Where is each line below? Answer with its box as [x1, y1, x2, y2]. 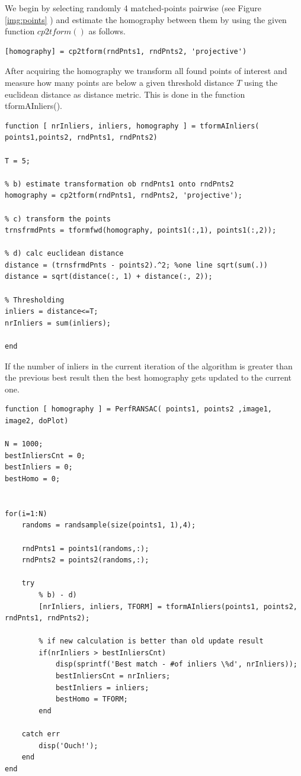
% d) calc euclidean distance [5, 249, 124, 258]
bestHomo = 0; [5, 474, 60, 483]
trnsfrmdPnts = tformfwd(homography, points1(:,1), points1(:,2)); [5, 226, 277, 235]
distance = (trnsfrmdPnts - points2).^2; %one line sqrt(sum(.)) [5, 260, 268, 269]
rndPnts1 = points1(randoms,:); [21, 544, 149, 553]
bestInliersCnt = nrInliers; [55, 672, 171, 681]
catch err [21, 730, 60, 739]
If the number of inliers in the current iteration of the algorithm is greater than [5, 359, 293, 372]
